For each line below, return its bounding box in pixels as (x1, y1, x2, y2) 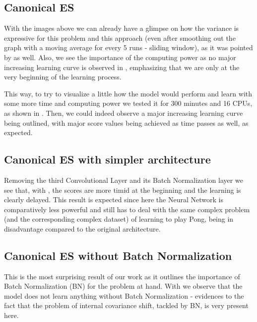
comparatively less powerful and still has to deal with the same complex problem (4, 204, 250, 214)
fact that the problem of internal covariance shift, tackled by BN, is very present (4, 300, 249, 311)
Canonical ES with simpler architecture (4, 152, 211, 167)
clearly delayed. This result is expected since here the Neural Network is (4, 194, 223, 205)
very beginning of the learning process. (4, 72, 122, 82)
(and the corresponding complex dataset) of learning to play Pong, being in (4, 214, 234, 224)
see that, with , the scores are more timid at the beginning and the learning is (4, 184, 241, 195)
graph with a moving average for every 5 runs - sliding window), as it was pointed (4, 42, 253, 53)
